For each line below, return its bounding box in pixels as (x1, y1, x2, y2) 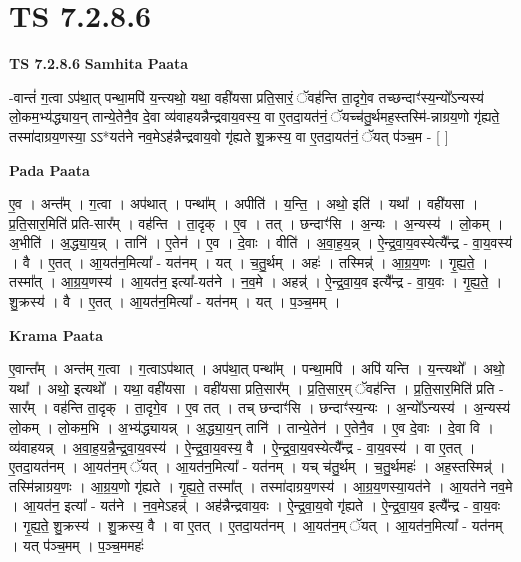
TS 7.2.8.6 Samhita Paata (9, 53, 189, 74)
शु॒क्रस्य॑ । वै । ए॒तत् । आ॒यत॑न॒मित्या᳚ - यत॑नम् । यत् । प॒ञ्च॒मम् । (9, 291, 341, 312)
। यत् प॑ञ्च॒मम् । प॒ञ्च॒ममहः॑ (9, 534, 144, 555)
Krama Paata (9, 324, 103, 345)
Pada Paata (9, 159, 90, 180)
